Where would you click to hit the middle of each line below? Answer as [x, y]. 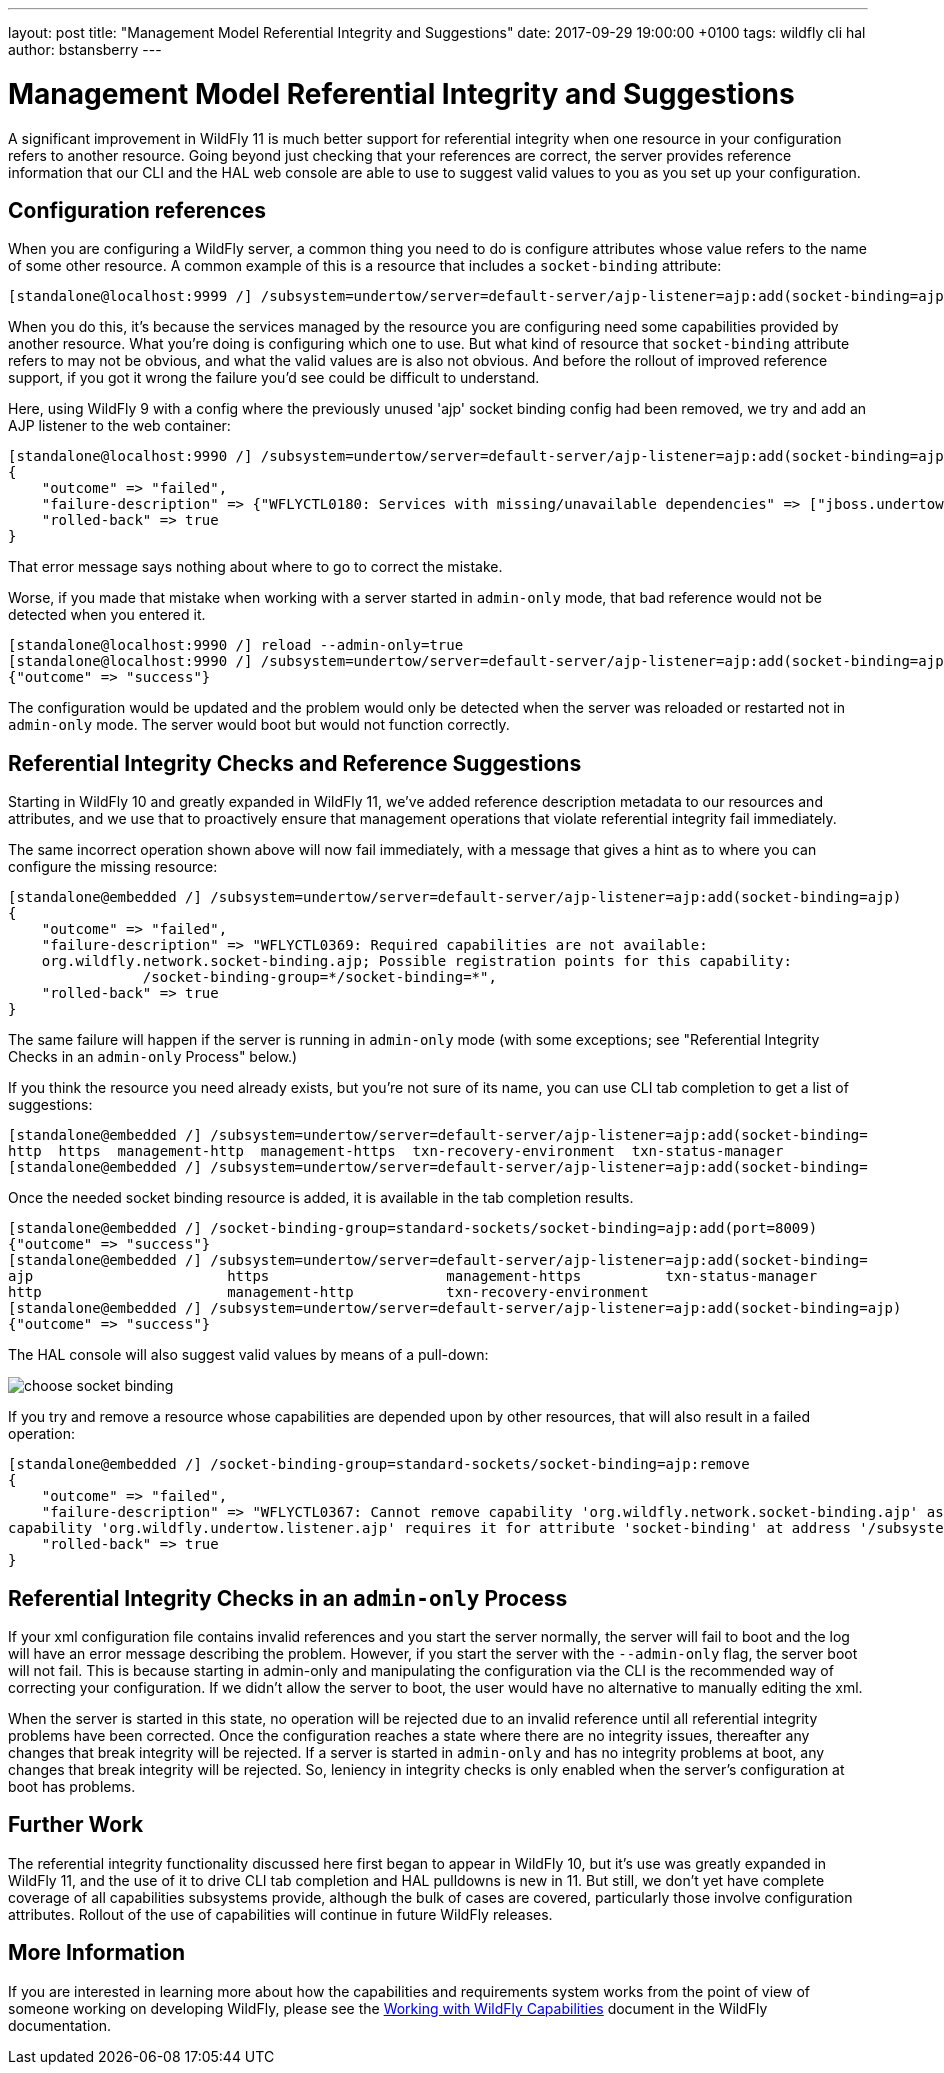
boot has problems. [72, 1787]
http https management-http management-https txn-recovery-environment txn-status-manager [396, 1151]
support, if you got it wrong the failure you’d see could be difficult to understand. [274, 378]
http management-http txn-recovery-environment [328, 1292]
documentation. [60, 2025]
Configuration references [137, 210]
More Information [97, 1953]
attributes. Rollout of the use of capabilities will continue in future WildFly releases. [280, 1914]
